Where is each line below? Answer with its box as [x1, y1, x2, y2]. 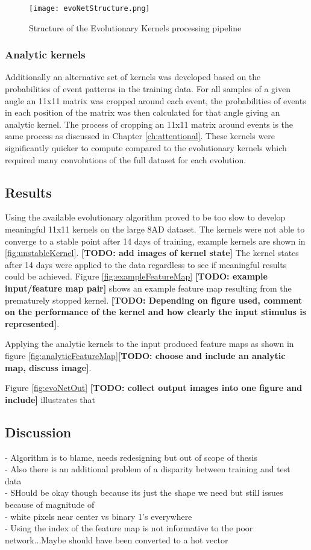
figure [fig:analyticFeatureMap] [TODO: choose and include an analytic [5, 349, 286, 361]
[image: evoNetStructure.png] [29, 4, 150, 13]
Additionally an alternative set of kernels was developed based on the [5, 70, 261, 83]
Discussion [5, 422, 72, 441]
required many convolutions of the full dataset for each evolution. [5, 153, 247, 166]
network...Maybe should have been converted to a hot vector [5, 533, 228, 546]
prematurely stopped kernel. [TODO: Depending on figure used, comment [5, 293, 303, 306]
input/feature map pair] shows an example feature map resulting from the [5, 281, 292, 294]
